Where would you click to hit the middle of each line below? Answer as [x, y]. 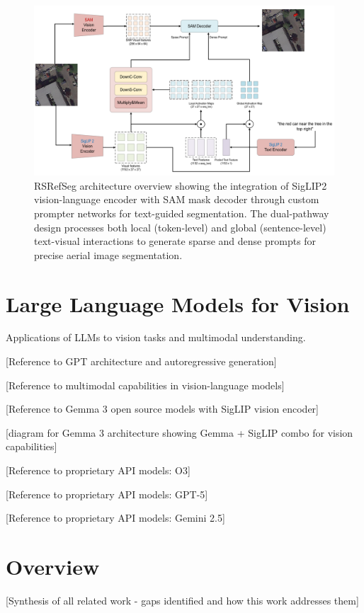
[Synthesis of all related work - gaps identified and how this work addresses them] [182, 600]
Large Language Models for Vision [178, 303]
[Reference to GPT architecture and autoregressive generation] [141, 361]
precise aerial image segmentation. [108, 254]
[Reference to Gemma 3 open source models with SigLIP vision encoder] [162, 409]
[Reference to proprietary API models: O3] [98, 470]
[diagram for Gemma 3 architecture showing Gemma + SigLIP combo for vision [180, 432]
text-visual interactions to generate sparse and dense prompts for [175, 241]
